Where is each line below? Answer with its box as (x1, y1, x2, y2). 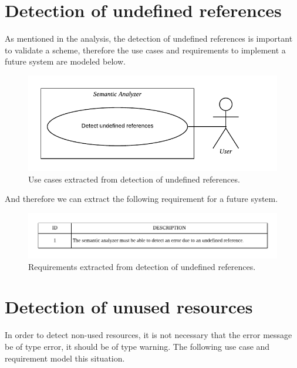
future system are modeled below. (5, 55, 126, 67)
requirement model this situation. (5, 352, 125, 364)
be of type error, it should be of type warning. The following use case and (5, 340, 270, 352)
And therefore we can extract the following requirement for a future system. (5, 193, 278, 205)
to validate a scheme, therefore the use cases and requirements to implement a (5, 43, 286, 56)
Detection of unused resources (5, 295, 253, 319)
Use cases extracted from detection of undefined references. (28, 173, 240, 185)
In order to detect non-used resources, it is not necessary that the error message (5, 329, 292, 341)
